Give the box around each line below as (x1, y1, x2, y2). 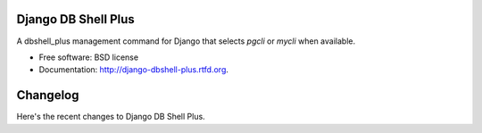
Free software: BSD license (38, 52, 138, 62)
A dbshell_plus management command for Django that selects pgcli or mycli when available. (16, 36, 356, 46)
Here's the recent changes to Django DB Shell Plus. (16, 112, 205, 122)
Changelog (16, 87, 79, 103)
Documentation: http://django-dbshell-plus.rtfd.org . (38, 64, 229, 75)
